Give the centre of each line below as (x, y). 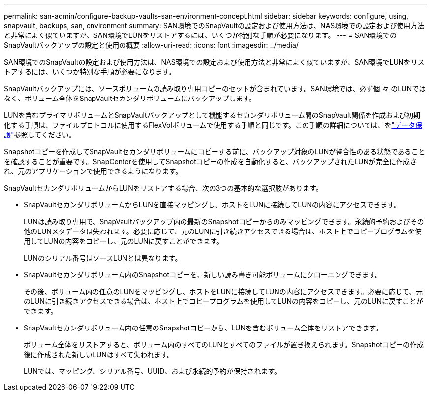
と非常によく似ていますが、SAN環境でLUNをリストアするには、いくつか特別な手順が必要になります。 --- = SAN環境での (200, 35)
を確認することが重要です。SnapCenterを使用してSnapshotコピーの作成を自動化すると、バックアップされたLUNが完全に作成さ (211, 161)
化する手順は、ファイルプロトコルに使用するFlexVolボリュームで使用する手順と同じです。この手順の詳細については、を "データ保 (213, 125)
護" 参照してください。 (40, 135)
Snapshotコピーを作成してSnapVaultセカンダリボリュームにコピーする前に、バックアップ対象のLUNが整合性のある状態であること (215, 151)
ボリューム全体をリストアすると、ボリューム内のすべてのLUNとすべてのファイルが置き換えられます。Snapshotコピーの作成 (224, 345)
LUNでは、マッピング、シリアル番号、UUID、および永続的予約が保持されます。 (153, 371)
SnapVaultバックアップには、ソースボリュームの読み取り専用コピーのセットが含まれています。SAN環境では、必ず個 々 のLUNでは (215, 88)
